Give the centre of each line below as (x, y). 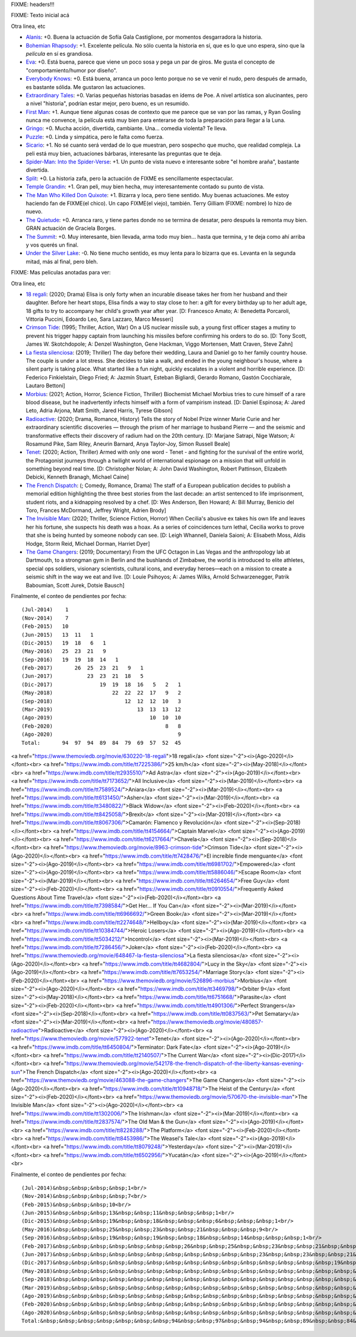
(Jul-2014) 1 (45, 610)
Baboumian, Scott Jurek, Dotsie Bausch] (75, 585)
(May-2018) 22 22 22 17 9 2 (101, 693)
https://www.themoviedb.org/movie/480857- (208, 1022)
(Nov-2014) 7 (45, 618)
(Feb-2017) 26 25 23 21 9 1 (82, 668)
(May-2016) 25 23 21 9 (64, 651)
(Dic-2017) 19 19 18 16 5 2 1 (101, 684)
